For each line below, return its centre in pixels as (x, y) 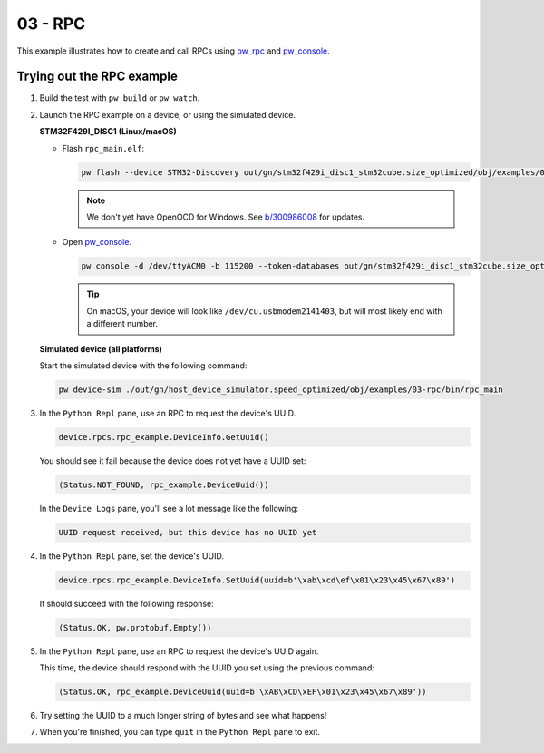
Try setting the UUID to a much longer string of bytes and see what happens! (183, 716)
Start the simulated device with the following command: (143, 365)
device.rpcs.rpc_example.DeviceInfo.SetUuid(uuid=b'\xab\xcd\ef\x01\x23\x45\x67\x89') (257, 580)
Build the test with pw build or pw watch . (120, 98)
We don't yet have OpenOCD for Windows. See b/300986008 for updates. (226, 217)
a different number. (122, 324)
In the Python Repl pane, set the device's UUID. (131, 556)
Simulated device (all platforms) (101, 348)
